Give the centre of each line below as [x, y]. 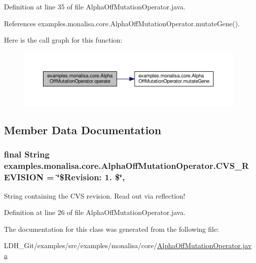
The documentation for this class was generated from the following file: [111, 229]
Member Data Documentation [83, 130]
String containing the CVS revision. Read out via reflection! [95, 195]
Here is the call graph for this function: [63, 40]
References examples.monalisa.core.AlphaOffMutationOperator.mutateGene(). [122, 23]
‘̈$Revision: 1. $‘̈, [91, 177]
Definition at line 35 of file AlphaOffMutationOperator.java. [95, 6]
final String [27, 154]
